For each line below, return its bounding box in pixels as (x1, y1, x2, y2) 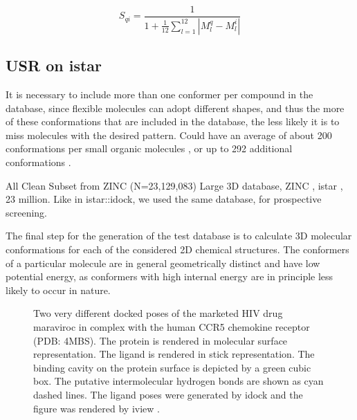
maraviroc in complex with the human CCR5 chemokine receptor (33, 320, 310, 334)
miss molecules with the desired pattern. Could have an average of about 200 (6, 127, 332, 142)
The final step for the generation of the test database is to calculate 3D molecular (6, 228, 352, 243)
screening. (6, 205, 48, 219)
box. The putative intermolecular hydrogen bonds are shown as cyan (33, 374, 324, 388)
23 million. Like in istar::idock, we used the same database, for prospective (6, 192, 322, 206)
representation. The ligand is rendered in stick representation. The (33, 347, 315, 361)
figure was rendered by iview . (33, 401, 160, 415)
